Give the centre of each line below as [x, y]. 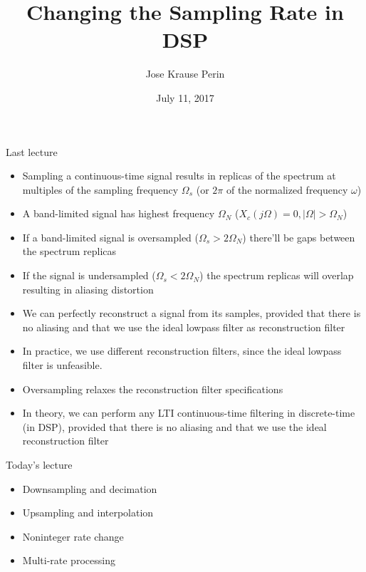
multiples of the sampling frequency [100, 189]
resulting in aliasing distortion [88, 289]
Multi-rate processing [69, 560]
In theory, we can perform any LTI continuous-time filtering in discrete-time [189, 413]
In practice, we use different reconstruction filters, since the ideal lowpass [182, 351]
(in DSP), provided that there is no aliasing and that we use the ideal [174, 426]
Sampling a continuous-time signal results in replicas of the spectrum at [179, 176]
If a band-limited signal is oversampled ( [111, 237]
